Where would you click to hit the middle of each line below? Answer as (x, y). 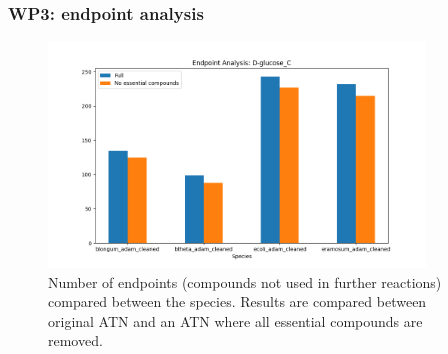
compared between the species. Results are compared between (237, 301)
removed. (75, 340)
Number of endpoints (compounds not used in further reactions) (245, 281)
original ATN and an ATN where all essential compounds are (235, 320)
